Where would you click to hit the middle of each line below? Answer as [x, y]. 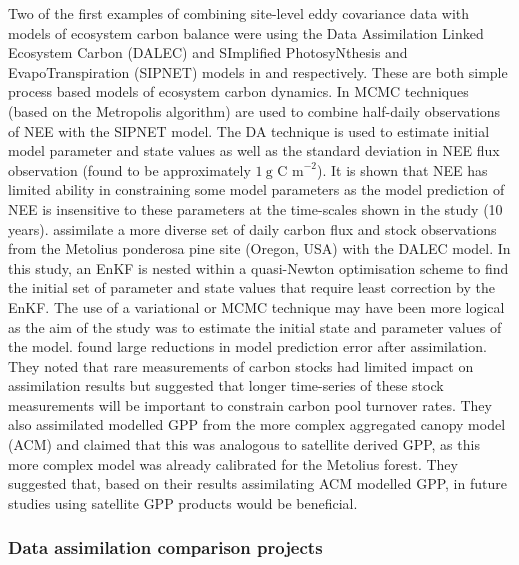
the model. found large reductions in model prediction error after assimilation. [247, 346]
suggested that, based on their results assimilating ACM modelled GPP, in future [257, 483]
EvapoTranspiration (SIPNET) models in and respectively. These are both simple [258, 71]
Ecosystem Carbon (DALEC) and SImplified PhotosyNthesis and [208, 52]
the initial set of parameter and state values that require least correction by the [252, 287]
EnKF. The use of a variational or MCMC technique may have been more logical [256, 306]
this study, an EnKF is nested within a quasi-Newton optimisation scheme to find [258, 267]
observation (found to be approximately [129, 169]
